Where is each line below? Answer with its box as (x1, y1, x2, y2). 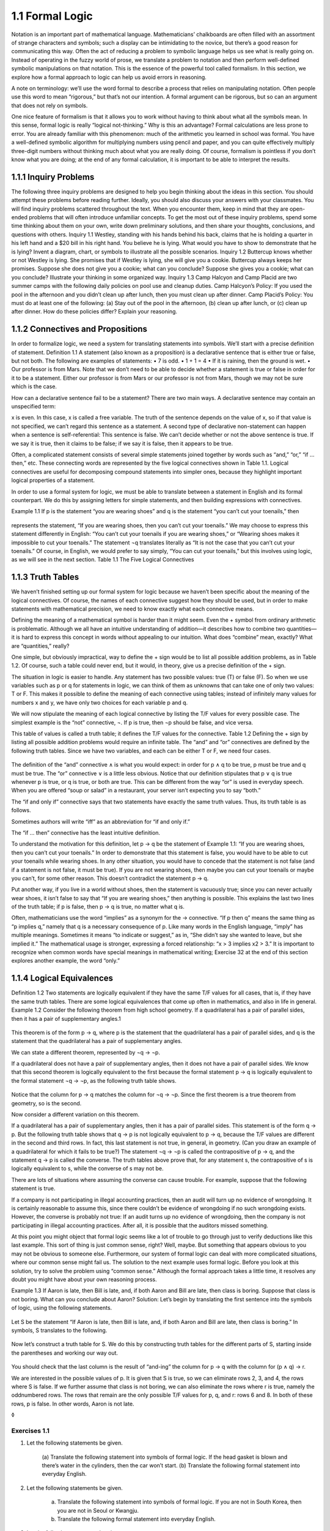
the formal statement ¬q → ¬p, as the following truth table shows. (11, 1077, 177, 1084)
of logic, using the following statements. (11, 1304, 112, 1312)
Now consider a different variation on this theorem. (11, 1111, 140, 1118)
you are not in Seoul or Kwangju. (57, 1507, 139, 1514)
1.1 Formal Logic (11, 9, 93, 23)
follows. (11, 807, 31, 814)
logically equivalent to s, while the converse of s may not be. (11, 1165, 164, 1172)
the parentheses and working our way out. (11, 1349, 119, 1356)
